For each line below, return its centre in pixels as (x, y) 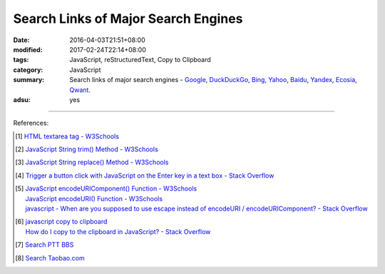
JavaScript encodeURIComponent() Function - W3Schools (111, 188)
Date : (21, 40)
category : (28, 70)
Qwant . (80, 90)
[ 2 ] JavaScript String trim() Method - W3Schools (87, 149)
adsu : (22, 99)
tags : (21, 60)
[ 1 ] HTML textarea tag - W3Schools (67, 136)
